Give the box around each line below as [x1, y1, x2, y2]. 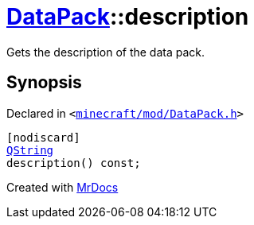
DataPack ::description [6, 3, 249, 30]
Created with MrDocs [6, 180, 119, 194]
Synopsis [6, 72, 82, 93]
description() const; [6, 156, 141, 169]
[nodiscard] [6, 130, 80, 144]
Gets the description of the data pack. [6, 45, 205, 59]
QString [6, 143, 54, 157]
